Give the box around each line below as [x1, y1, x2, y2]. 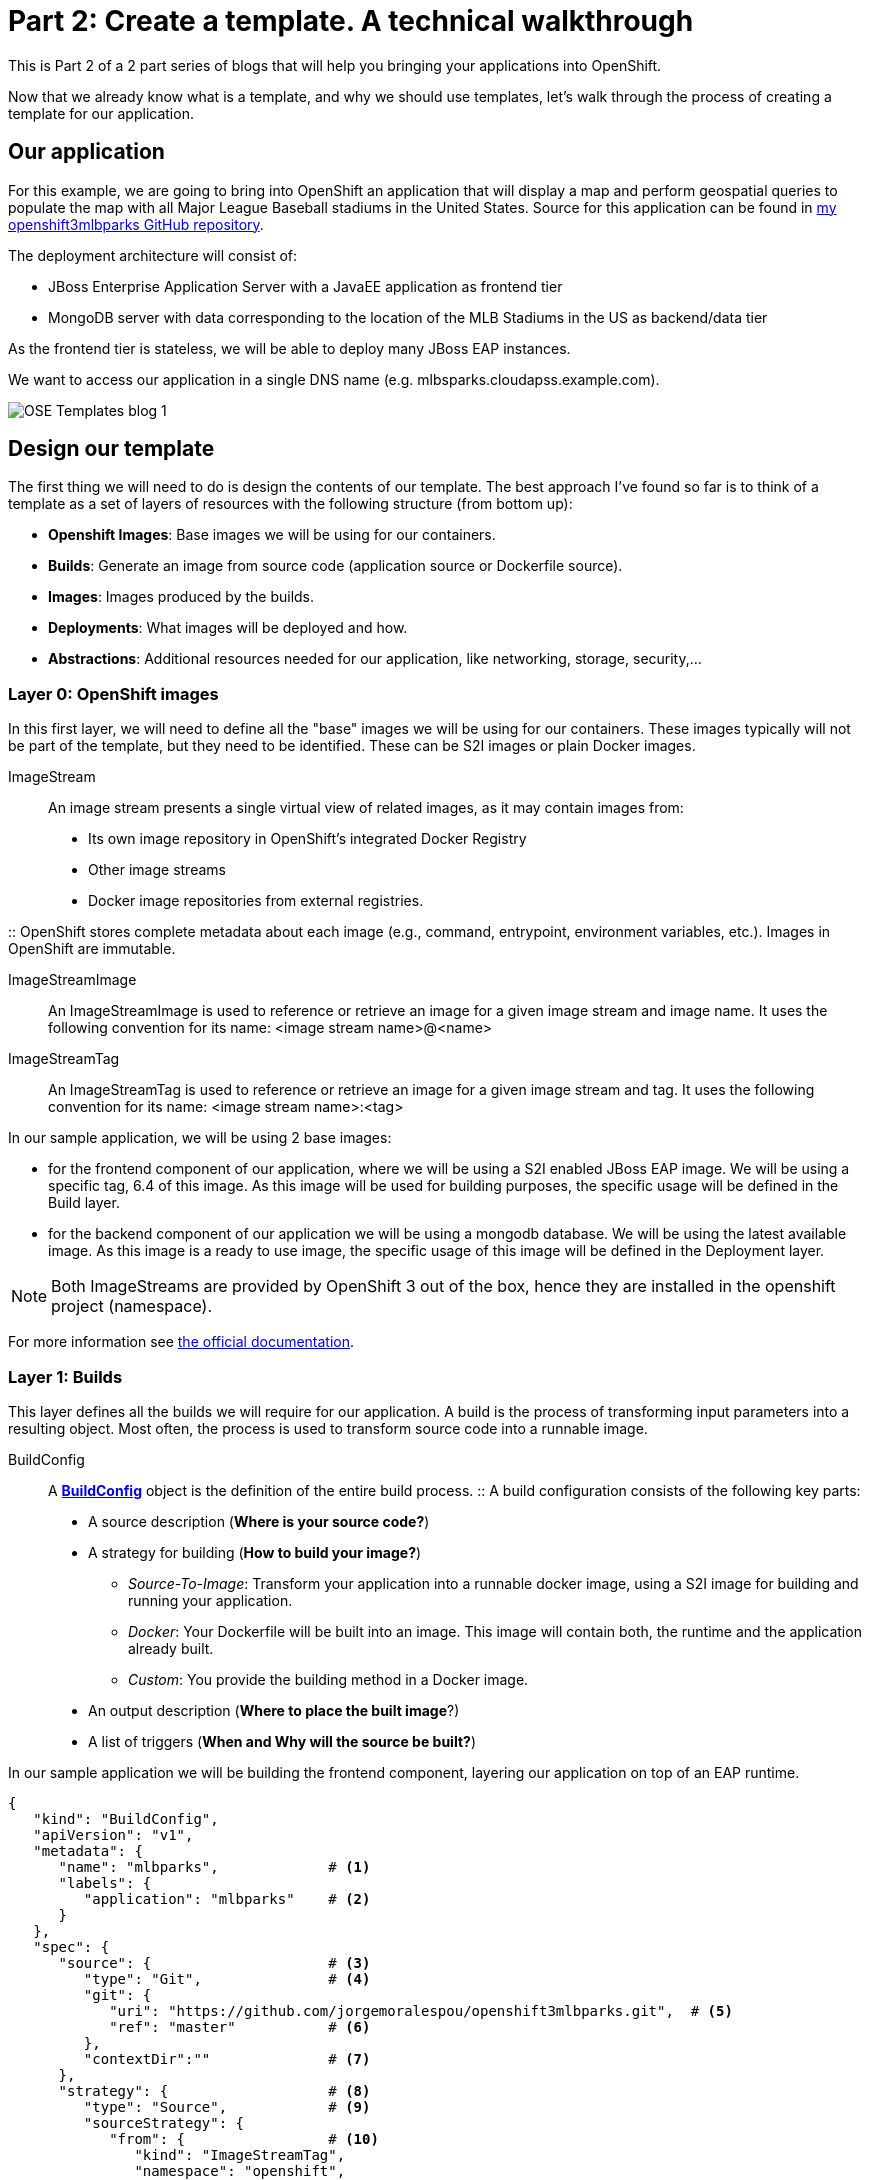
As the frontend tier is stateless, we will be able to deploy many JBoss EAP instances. [8, 339, 571, 357]
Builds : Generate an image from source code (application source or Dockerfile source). [48, 557, 623, 575]
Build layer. [48, 1194, 120, 1212]
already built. [128, 1639, 214, 1657]
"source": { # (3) [58, 1954, 371, 1971]
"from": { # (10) [109, 2130, 379, 2147]
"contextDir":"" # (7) [83, 2050, 371, 2067]
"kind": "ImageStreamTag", [134, 2146, 346, 2163]
